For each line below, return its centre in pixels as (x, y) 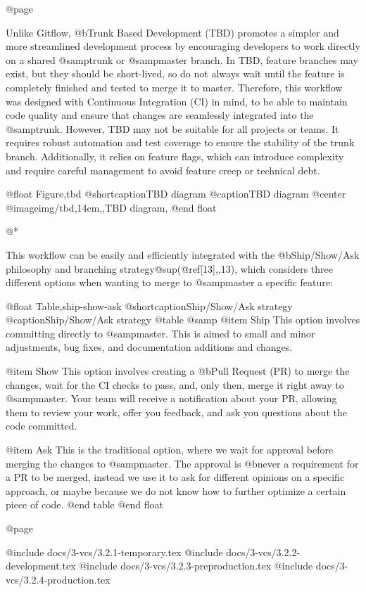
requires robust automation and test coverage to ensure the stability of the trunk (180, 142)
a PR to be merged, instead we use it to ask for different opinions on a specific (175, 477)
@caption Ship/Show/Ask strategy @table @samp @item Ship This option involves (183, 320)
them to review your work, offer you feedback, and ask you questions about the (176, 412)
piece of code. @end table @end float (84, 504)
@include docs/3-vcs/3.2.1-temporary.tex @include (114, 552)
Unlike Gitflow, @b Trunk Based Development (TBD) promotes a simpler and (172, 32)
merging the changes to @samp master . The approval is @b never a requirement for (182, 463)
